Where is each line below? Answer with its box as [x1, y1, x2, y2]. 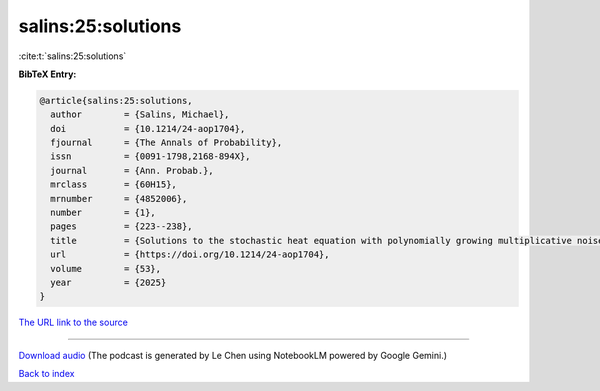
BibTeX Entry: [18, 68, 77, 80]
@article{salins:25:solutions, [39, 95, 194, 106]
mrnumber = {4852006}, [50, 193, 188, 204]
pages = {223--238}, [50, 221, 194, 232]
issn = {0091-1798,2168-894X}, [50, 151, 251, 162]
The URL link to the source [18, 316, 129, 329]
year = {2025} [50, 277, 167, 288]
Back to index [18, 368, 75, 380]
